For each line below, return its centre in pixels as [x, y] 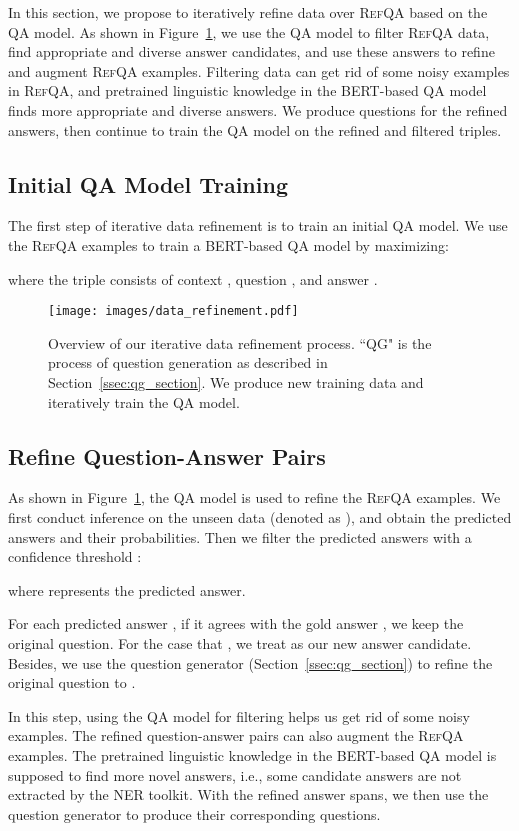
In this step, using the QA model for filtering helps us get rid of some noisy [239, 715]
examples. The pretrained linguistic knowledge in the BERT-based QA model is [252, 754]
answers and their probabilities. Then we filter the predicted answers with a [240, 536]
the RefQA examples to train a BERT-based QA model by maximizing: [228, 244]
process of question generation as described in [188, 362]
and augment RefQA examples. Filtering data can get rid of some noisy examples [259, 70]
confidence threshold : [75, 556]
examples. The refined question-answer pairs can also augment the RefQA [236, 735]
